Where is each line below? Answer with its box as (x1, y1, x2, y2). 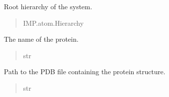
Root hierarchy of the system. (4, 1, 92, 11)
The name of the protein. (4, 34, 79, 44)
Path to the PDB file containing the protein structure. (4, 66, 166, 77)
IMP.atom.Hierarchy (23, 17, 84, 28)
